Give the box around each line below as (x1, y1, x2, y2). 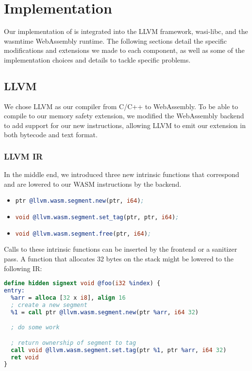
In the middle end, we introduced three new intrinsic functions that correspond (4, 169, 239, 179)
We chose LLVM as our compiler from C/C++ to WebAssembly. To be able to (4, 101, 238, 111)
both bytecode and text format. (4, 129, 98, 140)
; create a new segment (11, 301, 87, 308)
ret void (11, 354, 39, 361)
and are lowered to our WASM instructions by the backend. (4, 178, 182, 189)
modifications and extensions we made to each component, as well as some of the (4, 45, 245, 55)
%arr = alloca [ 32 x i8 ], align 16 (11, 294, 126, 301)
